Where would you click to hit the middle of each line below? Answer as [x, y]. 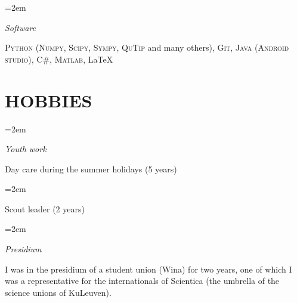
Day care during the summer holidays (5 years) [91, 168]
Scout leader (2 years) [45, 208]
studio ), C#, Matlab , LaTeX [59, 59]
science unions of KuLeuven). [58, 292]
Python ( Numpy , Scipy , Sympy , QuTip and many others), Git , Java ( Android [147, 47]
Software [21, 27]
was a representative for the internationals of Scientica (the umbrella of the [142, 281]
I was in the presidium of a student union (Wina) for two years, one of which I [148, 269]
